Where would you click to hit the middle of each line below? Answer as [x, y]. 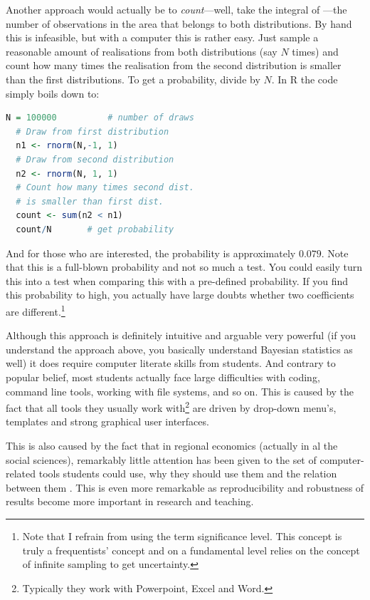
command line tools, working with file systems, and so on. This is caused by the [180, 391]
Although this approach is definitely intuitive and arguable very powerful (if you [181, 335]
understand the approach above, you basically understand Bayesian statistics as [179, 349]
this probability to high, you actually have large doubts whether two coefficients [180, 295]
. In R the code [305, 79]
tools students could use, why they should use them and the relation [188, 474]
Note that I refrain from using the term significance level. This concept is [182, 536]
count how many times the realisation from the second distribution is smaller [174, 65]
